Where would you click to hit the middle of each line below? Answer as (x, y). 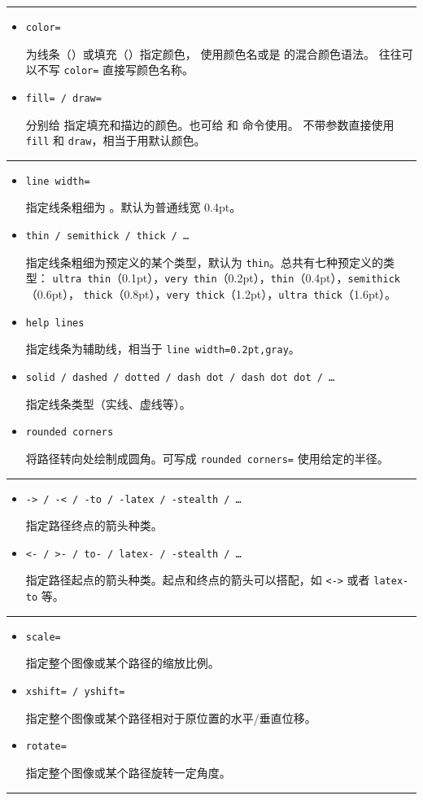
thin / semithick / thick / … (107, 236)
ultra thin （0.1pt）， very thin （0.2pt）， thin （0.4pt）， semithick (226, 278)
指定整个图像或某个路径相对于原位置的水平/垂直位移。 (171, 717)
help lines (55, 323)
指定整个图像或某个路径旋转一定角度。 (128, 772)
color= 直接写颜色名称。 (129, 70)
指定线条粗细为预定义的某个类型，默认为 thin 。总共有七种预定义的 (205, 262)
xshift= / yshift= (75, 692)
